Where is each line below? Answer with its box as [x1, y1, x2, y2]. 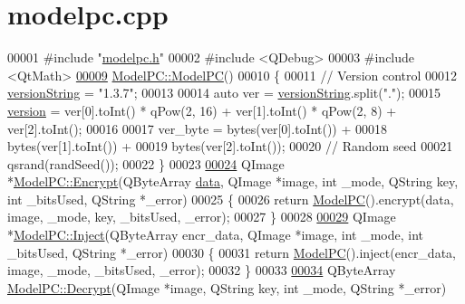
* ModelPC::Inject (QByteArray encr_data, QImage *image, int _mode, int [7, 225, 424, 244]
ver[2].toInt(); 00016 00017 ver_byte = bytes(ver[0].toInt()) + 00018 [7, 119, 388, 138]
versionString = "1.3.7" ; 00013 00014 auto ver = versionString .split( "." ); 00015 [7, 83, 441, 102]
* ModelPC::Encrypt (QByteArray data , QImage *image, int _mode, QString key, [7, 172, 459, 191]
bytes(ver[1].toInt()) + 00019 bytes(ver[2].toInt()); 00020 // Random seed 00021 [7, 137, 453, 156]
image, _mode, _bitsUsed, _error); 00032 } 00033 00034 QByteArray [7, 261, 396, 280]
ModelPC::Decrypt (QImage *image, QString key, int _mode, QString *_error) [7, 278, 447, 297]
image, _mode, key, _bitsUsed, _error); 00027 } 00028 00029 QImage [7, 207, 396, 226]
